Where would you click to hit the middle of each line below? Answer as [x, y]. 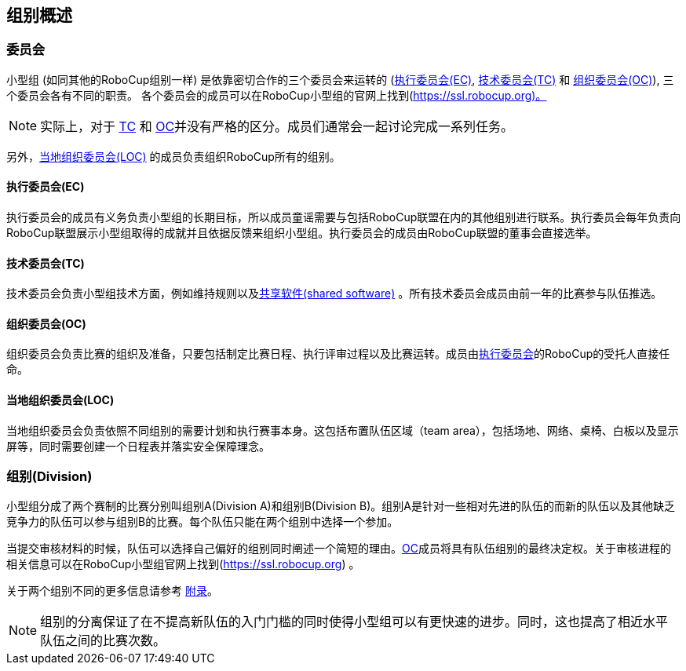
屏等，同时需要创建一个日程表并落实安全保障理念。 [138, 446]
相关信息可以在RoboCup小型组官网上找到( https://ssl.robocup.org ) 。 [183, 564]
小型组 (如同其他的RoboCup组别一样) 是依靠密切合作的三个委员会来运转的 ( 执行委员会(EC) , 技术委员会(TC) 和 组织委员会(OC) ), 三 [340, 79]
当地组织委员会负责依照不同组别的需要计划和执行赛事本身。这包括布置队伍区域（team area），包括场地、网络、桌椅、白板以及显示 [343, 430]
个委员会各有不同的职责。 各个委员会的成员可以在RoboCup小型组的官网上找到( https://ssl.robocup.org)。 [277, 95]
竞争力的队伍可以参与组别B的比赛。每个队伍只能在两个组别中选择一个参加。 [203, 522]
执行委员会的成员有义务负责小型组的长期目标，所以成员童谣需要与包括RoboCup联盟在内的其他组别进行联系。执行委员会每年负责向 [344, 217]
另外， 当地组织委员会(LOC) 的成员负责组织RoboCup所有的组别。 [173, 156]
